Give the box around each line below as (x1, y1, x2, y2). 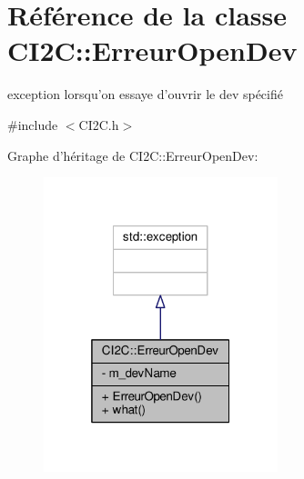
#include (7, 115, 58, 134)
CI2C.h (78, 115, 119, 134)
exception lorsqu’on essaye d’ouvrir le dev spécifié (7, 85, 283, 104)
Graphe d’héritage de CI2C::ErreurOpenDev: (7, 145, 258, 165)
